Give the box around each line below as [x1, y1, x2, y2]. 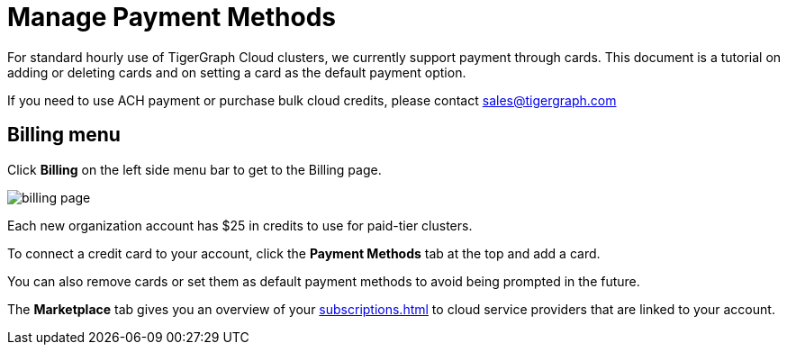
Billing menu [7, 123, 121, 147]
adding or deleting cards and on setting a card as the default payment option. [7, 64, 466, 80]
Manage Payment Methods [7, 2, 337, 32]
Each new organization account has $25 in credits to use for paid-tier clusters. [7, 217, 473, 233]
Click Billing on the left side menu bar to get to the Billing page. [7, 161, 382, 177]
